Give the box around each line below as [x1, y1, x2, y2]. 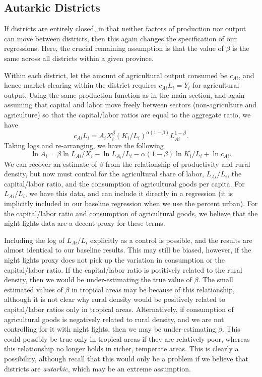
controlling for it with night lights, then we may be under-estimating [4, 324, 216, 334]
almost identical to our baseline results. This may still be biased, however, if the [4, 244, 251, 255]
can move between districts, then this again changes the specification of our [4, 33, 237, 43]
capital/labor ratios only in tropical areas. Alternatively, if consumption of [4, 304, 234, 314]
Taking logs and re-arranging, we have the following [4, 140, 164, 150]
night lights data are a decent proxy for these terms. [4, 218, 165, 228]
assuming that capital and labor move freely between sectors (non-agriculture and [4, 99, 257, 110]
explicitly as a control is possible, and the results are [90, 234, 252, 245]
